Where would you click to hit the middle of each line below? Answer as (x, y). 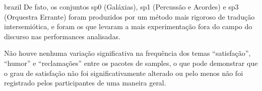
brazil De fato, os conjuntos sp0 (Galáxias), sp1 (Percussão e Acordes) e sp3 (121, 7)
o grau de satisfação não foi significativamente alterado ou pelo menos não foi (124, 73)
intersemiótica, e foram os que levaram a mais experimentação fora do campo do (128, 26)
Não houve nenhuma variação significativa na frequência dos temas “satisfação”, (127, 53)
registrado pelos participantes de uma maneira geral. (85, 83)
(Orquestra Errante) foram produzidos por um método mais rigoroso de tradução (129, 16)
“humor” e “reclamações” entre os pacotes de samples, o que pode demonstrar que (131, 63)
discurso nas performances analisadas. (62, 36)
